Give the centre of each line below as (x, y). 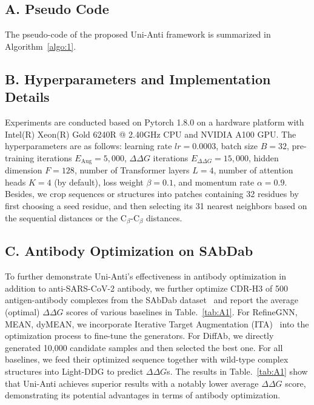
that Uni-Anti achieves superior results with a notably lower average (132, 383)
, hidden (264, 157)
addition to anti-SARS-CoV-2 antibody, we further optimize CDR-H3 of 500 (146, 288)
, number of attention (253, 170)
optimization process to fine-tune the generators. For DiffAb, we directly (139, 336)
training (20, 157)
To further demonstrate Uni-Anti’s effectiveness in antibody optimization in (146, 276)
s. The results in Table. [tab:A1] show (237, 371)
